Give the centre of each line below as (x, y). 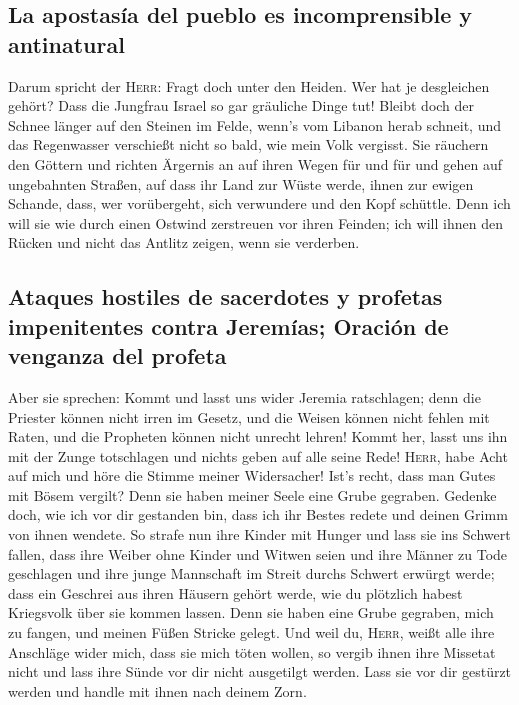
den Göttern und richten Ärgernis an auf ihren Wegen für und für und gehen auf (255, 163)
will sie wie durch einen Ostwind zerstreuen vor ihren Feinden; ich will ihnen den (255, 222)
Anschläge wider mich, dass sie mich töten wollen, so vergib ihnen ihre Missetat (252, 651)
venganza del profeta (117, 355)
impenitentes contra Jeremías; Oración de (228, 325)
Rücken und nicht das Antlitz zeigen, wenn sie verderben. (184, 242)
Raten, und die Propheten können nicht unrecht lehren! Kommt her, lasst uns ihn (258, 436)
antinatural (66, 43)
